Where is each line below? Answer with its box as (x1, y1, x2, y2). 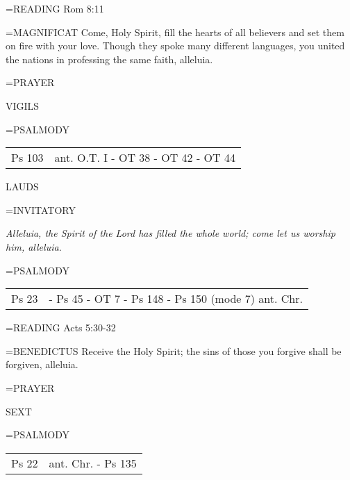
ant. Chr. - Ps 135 (49, 454, 137, 471)
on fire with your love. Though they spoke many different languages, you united (6, 38, 345, 53)
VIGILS (6, 98, 40, 113)
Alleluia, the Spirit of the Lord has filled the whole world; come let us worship (6, 226, 335, 240)
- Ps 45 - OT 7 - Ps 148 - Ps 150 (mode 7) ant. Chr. (49, 290, 303, 307)
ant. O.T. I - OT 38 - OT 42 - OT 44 (54, 149, 235, 166)
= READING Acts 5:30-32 (6, 320, 116, 335)
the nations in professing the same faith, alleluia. (6, 51, 213, 66)
